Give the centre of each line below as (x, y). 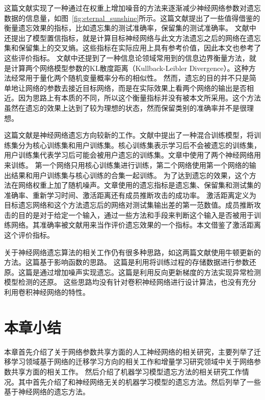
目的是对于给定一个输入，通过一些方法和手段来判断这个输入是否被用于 (136, 215)
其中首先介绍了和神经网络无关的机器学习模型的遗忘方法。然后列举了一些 (139, 381)
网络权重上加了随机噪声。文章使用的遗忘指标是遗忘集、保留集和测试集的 (139, 185)
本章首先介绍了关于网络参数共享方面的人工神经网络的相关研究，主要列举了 (129, 351)
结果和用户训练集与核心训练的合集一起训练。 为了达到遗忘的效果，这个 (130, 175)
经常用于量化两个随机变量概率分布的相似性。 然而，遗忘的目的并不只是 (130, 78)
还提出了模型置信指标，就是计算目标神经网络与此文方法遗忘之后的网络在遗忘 (132, 37)
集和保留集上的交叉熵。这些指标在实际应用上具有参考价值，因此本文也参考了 (132, 48)
